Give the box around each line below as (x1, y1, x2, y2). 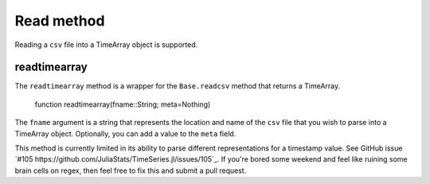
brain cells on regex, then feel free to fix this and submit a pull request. (14, 166, 247, 175)
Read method (14, 12, 105, 29)
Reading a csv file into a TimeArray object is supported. (14, 40, 198, 49)
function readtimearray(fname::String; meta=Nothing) (34, 100, 211, 109)
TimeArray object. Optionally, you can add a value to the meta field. (14, 128, 236, 139)
